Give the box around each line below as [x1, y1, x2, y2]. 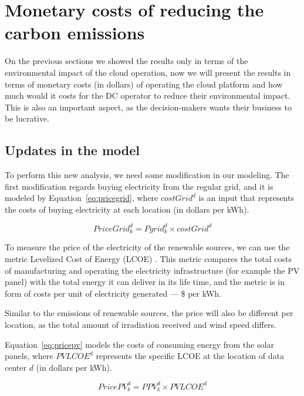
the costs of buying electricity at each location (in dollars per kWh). [5, 203, 249, 215]
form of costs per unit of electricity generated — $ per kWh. [5, 287, 222, 299]
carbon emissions [5, 21, 145, 45]
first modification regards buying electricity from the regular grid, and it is [5, 180, 273, 192]
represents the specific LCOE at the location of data [96, 350, 284, 362]
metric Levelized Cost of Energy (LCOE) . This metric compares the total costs [5, 253, 292, 264]
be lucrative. [5, 112, 49, 125]
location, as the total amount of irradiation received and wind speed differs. [5, 318, 276, 330]
